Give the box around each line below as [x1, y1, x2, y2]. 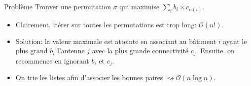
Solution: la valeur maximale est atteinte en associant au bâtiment [15, 36, 216, 46]
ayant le [223, 36, 247, 46]
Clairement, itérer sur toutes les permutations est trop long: [15, 20, 197, 30]
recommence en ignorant [15, 55, 89, 65]
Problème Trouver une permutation [4, 1, 111, 11]
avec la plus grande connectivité [92, 45, 189, 56]
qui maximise [119, 1, 160, 11]
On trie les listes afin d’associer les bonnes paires [15, 72, 163, 83]
